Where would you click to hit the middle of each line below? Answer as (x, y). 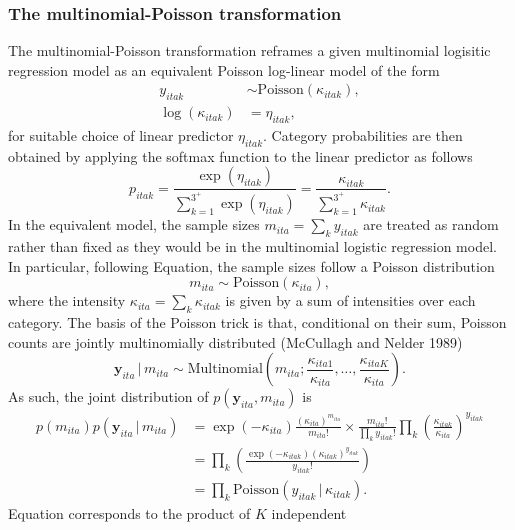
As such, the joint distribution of (108, 396)
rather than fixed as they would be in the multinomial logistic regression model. (252, 246)
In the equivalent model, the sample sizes (134, 224)
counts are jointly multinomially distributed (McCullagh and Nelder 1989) (235, 341)
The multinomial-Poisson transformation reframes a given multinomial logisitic (249, 50)
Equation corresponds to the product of (129, 513)
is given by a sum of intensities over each (350, 300)
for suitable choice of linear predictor (121, 135)
